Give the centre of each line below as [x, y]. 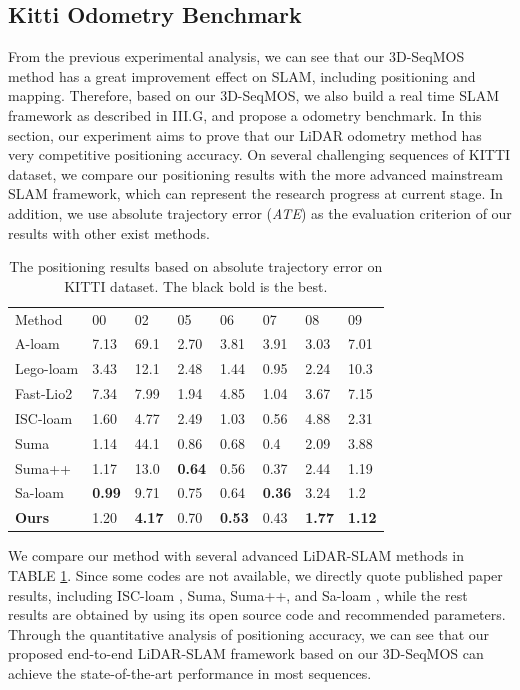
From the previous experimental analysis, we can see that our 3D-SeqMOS [236, 56]
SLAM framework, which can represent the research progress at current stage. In [255, 193]
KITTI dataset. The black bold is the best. [196, 285]
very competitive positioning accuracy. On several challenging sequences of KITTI [259, 154]
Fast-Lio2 [44, 393]
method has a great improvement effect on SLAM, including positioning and [242, 75]
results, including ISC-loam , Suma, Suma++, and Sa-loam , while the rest [238, 594]
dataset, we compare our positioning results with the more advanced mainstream [255, 173]
